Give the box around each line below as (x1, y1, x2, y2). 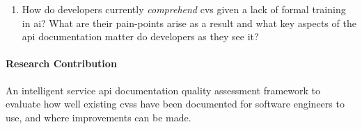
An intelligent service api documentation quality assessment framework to (6, 83, 320, 97)
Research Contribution (6, 56, 117, 71)
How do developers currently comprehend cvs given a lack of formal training (22, 2, 346, 16)
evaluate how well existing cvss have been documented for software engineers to (6, 96, 345, 111)
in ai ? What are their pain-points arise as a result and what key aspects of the (22, 15, 356, 30)
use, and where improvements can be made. (6, 110, 191, 124)
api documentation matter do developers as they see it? (22, 29, 259, 44)
